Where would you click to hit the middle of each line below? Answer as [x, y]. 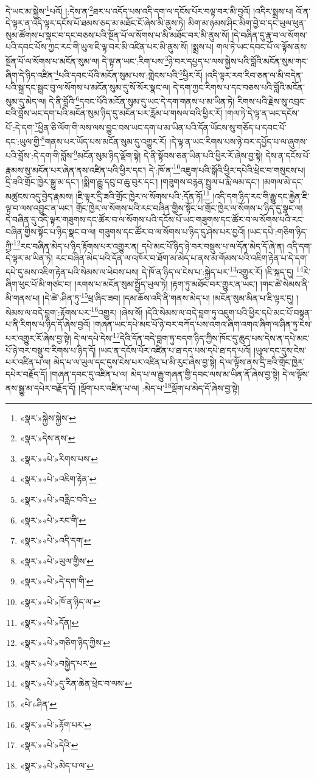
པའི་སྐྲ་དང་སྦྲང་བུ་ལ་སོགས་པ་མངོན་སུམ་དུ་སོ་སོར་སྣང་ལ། [88, 87]
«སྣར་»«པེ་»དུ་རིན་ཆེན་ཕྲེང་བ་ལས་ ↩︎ [76, 683]
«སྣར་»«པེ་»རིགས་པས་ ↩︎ [59, 458]
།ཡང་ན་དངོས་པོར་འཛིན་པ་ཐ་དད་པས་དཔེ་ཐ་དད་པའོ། [175, 350]
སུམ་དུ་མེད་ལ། [26, 101]
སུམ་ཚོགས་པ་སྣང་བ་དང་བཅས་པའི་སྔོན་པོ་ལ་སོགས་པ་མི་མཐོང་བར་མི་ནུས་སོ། [117, 34]
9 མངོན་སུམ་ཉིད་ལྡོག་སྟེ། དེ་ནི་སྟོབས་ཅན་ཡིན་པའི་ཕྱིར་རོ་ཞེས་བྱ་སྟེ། [168, 155]
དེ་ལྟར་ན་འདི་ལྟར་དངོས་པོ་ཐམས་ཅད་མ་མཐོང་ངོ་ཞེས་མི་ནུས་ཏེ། [96, 23]
